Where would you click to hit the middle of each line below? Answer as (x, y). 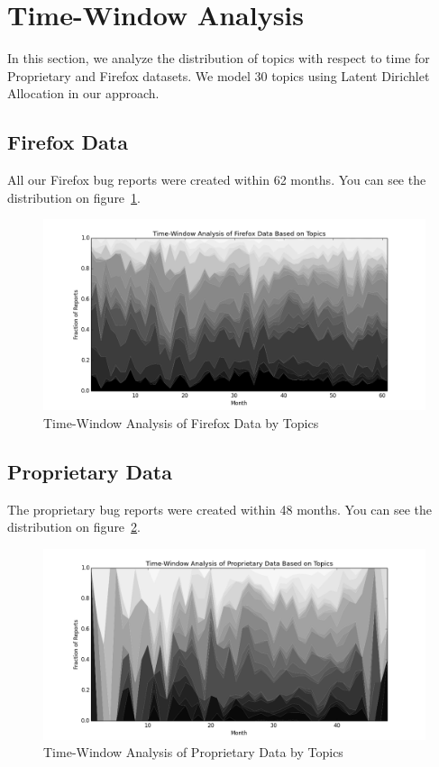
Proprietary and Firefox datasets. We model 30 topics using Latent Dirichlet (219, 75)
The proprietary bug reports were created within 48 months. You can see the (220, 509)
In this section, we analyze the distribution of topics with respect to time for (219, 58)
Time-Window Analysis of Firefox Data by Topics (181, 422)
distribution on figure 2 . (74, 527)
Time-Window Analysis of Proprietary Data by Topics (193, 752)
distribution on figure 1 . (74, 197)
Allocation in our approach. (83, 93)
